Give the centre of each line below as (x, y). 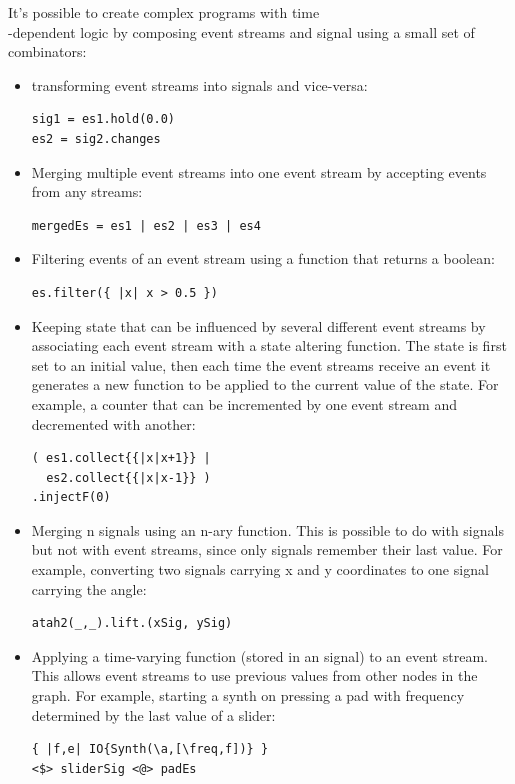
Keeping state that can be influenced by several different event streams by (258, 325)
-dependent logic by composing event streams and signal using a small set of (241, 31)
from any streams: (87, 191)
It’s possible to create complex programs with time (164, 12)
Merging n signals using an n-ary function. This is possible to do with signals (267, 529)
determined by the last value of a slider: (153, 714)
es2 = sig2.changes (96, 138)
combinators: (47, 51)
